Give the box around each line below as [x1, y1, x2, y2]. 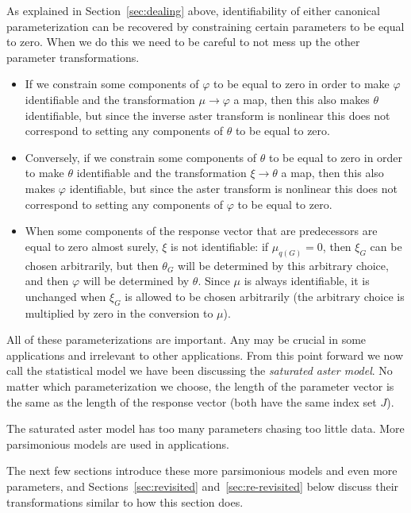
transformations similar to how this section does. [6, 493, 244, 510]
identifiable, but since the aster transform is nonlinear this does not [69, 179, 398, 196]
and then [25, 272, 69, 289]
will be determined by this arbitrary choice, [178, 256, 389, 273]
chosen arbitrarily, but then [25, 256, 159, 273]
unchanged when [25, 287, 106, 304]
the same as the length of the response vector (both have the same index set [6, 393, 377, 410]
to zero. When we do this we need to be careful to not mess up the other [6, 33, 360, 50]
